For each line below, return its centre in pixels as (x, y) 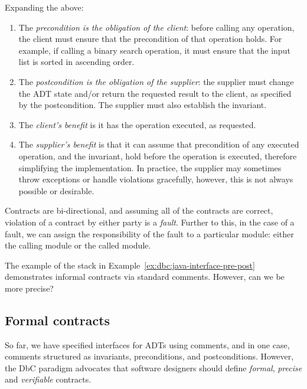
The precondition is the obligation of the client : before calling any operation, (156, 27)
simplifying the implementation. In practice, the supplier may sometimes (150, 167)
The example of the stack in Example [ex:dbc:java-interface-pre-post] (130, 265)
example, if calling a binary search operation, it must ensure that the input (154, 50)
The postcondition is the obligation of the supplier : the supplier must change (156, 81)
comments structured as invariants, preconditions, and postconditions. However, (149, 356)
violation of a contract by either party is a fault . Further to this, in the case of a (150, 222)
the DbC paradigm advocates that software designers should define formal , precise (153, 367)
